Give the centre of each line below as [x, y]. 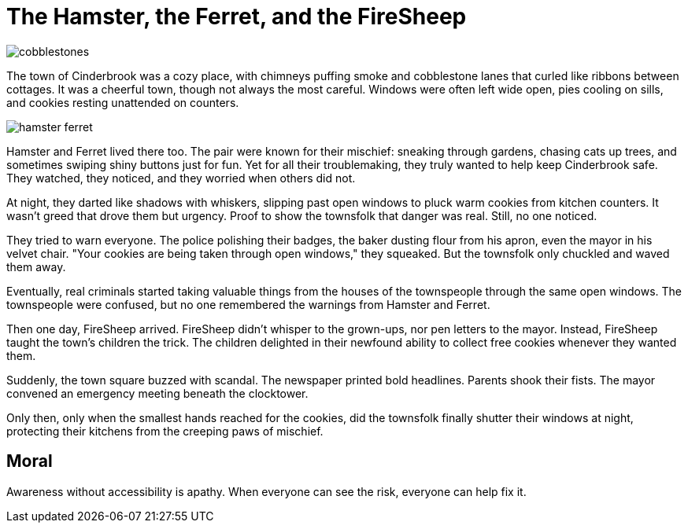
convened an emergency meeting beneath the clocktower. [157, 393]
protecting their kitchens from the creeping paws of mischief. [165, 431]
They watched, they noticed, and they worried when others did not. [181, 178]
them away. [36, 266]
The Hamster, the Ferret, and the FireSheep [237, 17]
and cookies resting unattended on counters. [123, 102]
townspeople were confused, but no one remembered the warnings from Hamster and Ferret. [248, 304]
